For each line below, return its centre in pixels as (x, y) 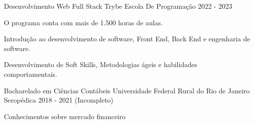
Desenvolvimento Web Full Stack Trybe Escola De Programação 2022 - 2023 (118, 6)
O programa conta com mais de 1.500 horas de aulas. (84, 22)
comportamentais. (31, 74)
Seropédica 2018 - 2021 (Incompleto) (59, 100)
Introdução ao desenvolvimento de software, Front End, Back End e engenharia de (127, 39)
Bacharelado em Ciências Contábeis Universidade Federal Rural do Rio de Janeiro (127, 90)
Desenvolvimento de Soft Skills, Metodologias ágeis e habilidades (101, 64)
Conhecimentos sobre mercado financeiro (65, 116)
